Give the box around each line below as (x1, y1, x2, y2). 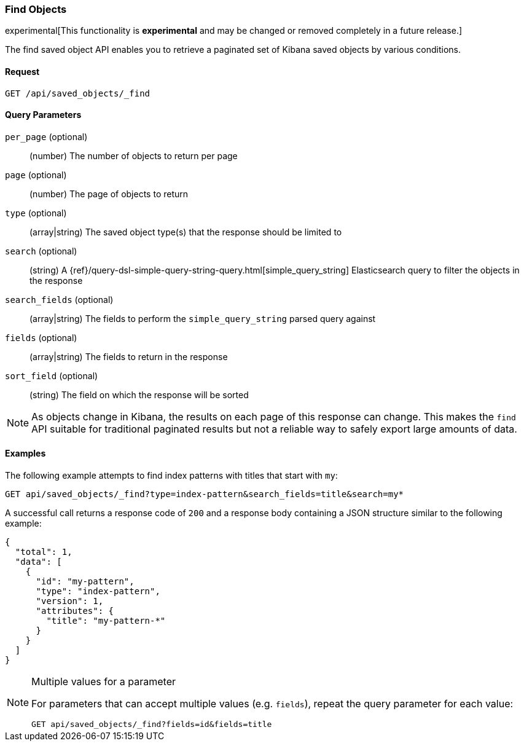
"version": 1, (36, 596, 104, 607)
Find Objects (5, 3, 67, 15)
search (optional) (5, 245, 77, 256)
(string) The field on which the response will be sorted (29, 389, 249, 400)
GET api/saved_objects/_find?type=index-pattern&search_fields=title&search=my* (5, 489, 404, 500)
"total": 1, (15, 547, 72, 557)
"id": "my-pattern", (36, 576, 135, 587)
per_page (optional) (5, 131, 88, 142)
